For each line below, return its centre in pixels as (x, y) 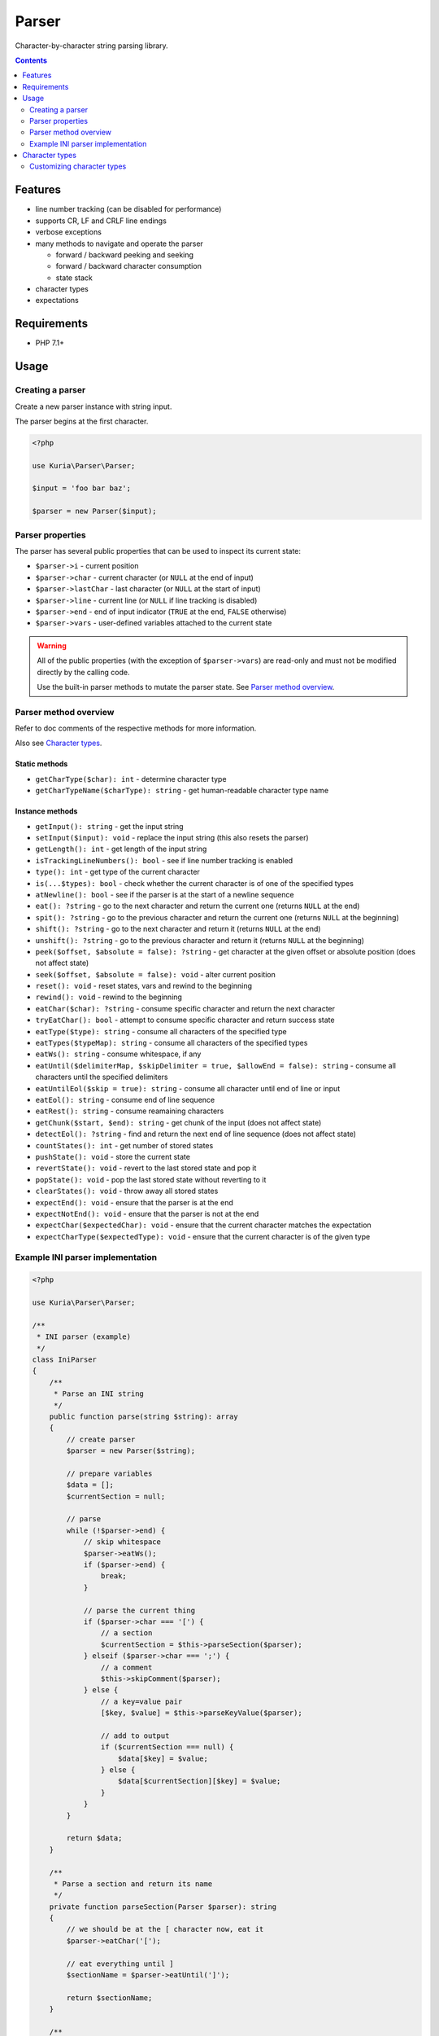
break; (114, 1576)
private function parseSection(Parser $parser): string (163, 1907)
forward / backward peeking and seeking (125, 254)
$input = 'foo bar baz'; (82, 488)
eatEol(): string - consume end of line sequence (125, 1099)
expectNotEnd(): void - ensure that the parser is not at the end (147, 1213)
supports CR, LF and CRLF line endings (101, 221)
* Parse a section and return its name (133, 1884)
